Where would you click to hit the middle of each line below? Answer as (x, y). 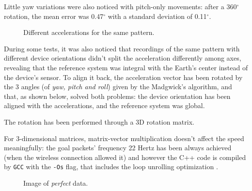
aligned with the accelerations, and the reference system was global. (104, 105)
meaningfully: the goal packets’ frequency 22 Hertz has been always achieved (118, 148)
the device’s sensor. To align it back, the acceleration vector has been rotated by (123, 77)
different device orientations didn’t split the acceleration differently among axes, (123, 58)
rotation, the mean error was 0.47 (54, 16)
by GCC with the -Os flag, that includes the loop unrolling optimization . (111, 167)
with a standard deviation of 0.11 (157, 16)
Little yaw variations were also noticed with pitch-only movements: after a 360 (120, 6)
